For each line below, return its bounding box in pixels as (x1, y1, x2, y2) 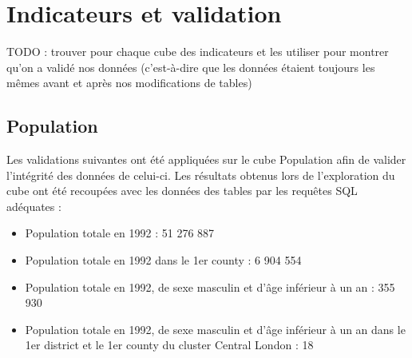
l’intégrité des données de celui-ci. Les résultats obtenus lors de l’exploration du (6, 166, 395, 183)
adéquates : (6, 197, 61, 214)
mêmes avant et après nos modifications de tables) (6, 74, 252, 91)
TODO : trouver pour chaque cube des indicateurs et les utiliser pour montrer (6, 43, 389, 60)
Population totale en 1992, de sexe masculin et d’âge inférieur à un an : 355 (25, 278, 395, 295)
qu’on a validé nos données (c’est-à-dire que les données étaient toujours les (6, 58, 375, 75)
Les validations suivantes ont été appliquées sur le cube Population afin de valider (6, 151, 406, 168)
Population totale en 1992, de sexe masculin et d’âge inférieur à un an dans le (25, 320, 406, 337)
